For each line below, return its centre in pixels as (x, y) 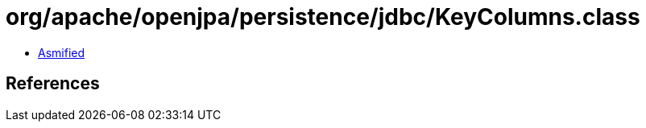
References (53, 84)
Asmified (62, 52)
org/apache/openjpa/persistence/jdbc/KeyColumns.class (323, 17)
